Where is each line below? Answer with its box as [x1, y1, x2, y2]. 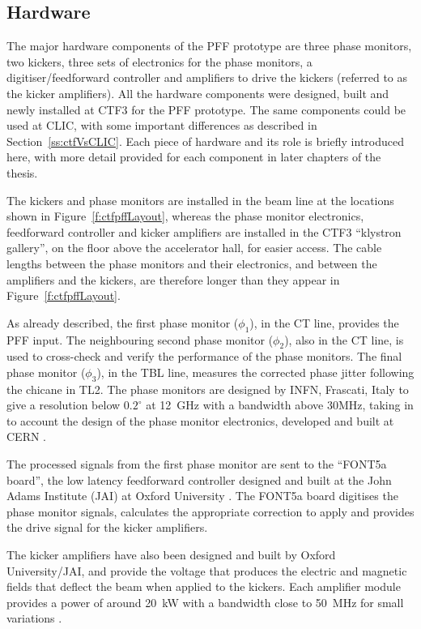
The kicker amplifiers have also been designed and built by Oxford [6, 546, 336, 563]
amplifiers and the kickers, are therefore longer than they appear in [6, 271, 340, 288]
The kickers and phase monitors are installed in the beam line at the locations [6, 191, 394, 208]
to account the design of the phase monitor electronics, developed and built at [6, 412, 394, 429]
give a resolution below [6, 396, 121, 413]
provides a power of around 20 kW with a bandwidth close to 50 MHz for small [6, 593, 404, 610]
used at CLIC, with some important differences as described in [6, 117, 317, 134]
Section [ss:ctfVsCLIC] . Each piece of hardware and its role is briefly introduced [6, 132, 404, 149]
